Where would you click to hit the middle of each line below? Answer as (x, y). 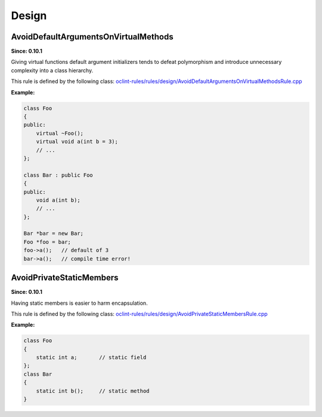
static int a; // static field (91, 358)
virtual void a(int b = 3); (77, 142)
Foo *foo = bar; (47, 242)
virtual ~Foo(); (60, 133)
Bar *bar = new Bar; (53, 234)
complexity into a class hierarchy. (52, 70)
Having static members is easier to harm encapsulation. (80, 303)
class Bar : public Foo (58, 175)
